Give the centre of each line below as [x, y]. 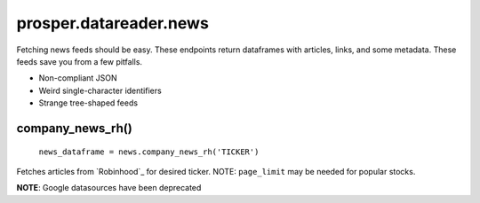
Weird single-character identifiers [100, 90]
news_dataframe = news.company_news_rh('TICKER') [149, 152]
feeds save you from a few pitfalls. [79, 61]
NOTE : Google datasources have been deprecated [109, 188]
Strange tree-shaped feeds [88, 103]
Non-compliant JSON [78, 78]
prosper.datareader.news [112, 23]
